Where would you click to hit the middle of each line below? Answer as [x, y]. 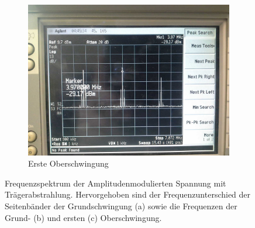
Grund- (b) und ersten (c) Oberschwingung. [83, 217]
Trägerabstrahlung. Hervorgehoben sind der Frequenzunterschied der [128, 194]
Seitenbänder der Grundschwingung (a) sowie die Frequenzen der [121, 205]
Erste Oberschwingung [68, 163]
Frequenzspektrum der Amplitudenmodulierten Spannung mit [116, 183]
